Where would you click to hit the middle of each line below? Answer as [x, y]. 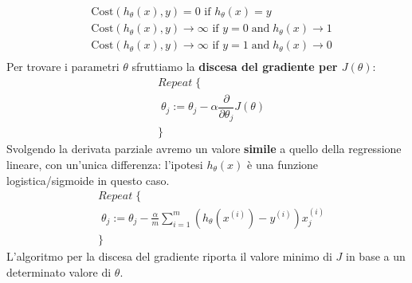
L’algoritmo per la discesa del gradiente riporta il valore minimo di [169, 256]
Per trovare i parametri [63, 67]
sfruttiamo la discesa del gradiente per [235, 67]
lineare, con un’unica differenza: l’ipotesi [105, 164]
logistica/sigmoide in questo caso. [88, 180]
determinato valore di [59, 271]
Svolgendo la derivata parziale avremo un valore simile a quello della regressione [204, 149]
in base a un [376, 256]
